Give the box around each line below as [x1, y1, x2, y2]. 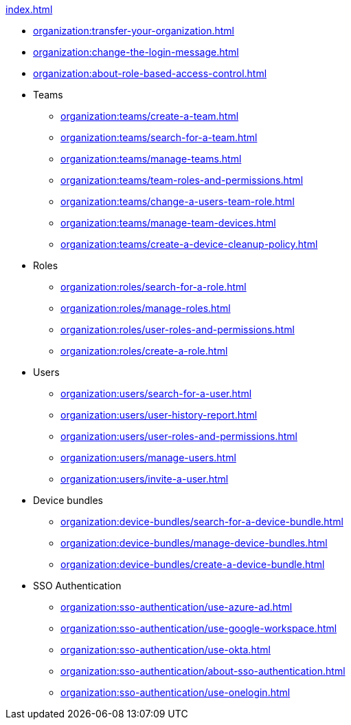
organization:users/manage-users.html [60, 452, 236, 463]
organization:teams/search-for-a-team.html [60, 132, 258, 143]
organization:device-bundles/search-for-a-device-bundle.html [60, 516, 343, 527]
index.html [5, 3, 53, 15]
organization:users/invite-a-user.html [60, 473, 229, 485]
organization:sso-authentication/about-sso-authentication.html [60, 665, 346, 677]
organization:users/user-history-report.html [60, 409, 258, 421]
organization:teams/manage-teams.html [60, 153, 242, 165]
